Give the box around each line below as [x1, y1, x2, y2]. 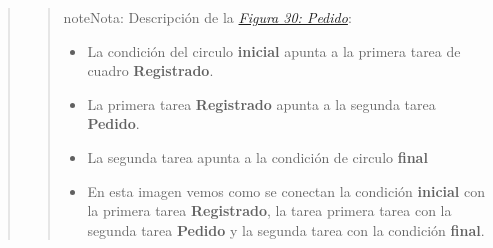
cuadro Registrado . [87, 60, 214, 81]
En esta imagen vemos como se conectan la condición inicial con [87, 180, 485, 201]
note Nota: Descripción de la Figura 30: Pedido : [63, 7, 352, 27]
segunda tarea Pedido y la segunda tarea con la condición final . [87, 219, 485, 240]
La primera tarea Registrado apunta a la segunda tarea [87, 93, 436, 114]
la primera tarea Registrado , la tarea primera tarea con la [87, 200, 452, 221]
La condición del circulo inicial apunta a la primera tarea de [87, 40, 461, 61]
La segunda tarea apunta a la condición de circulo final [87, 146, 428, 167]
